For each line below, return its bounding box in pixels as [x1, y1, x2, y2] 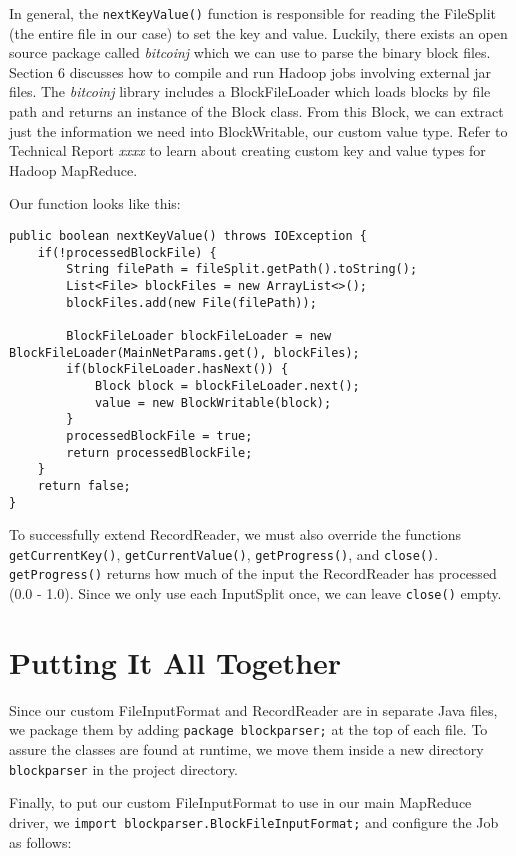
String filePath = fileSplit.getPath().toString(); [66, 262, 418, 277]
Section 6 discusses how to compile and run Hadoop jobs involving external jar [9, 61, 491, 82]
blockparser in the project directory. [9, 758, 238, 779]
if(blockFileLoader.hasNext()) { [66, 362, 289, 377]
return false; [37, 478, 131, 493]
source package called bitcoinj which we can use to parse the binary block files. [9, 42, 491, 63]
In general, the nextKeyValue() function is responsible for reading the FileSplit [9, 3, 497, 23]
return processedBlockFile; [66, 445, 253, 460]
